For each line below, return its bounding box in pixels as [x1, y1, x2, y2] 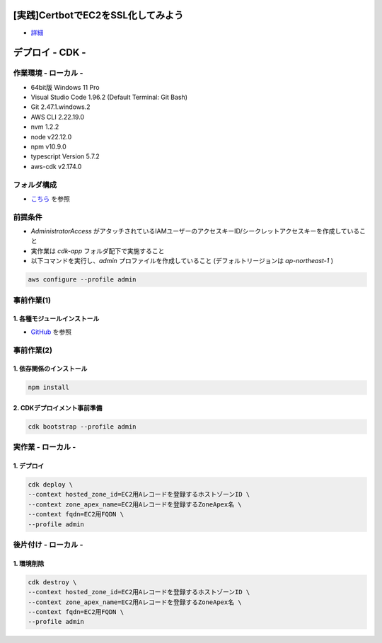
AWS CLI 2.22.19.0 [30, 112, 85, 121]
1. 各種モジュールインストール [13, 315, 100, 323]
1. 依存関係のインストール [13, 364, 88, 373]
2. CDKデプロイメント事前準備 [13, 403, 103, 412]
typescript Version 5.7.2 [30, 152, 100, 161]
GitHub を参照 [30, 328, 72, 336]
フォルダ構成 [13, 180, 57, 190]
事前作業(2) [13, 345, 53, 355]
